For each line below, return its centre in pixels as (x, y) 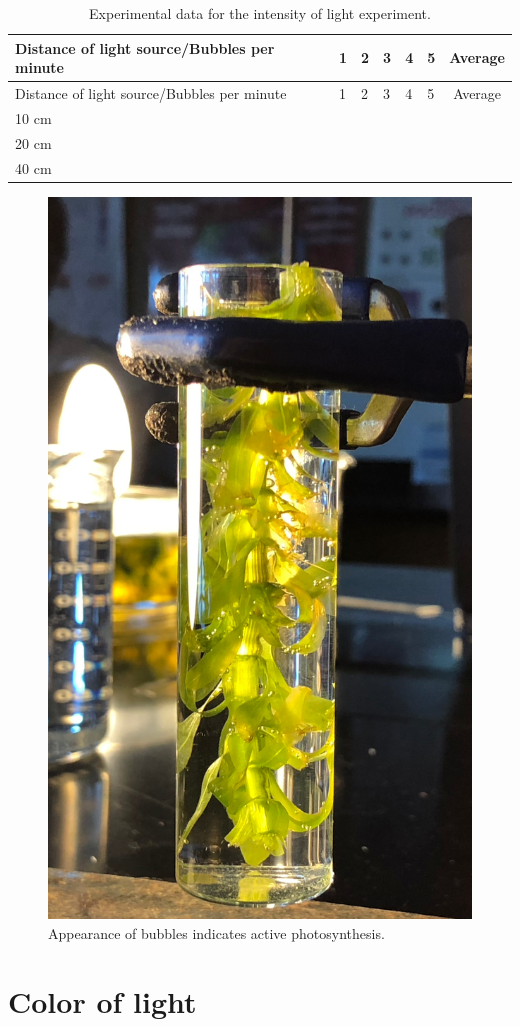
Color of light (102, 1001)
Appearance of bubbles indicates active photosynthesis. (216, 932)
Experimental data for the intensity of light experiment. (260, 13)
